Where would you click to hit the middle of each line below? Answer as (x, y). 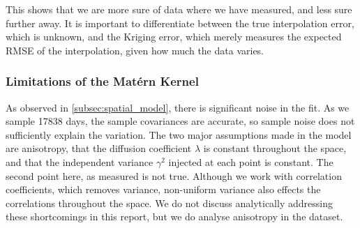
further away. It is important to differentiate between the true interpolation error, (180, 23)
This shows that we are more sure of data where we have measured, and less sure (179, 9)
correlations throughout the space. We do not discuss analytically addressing (169, 203)
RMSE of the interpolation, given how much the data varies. (135, 50)
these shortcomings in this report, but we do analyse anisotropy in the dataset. (174, 216)
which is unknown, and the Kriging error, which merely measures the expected (174, 37)
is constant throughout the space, (275, 148)
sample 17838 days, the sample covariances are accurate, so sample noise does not (180, 121)
